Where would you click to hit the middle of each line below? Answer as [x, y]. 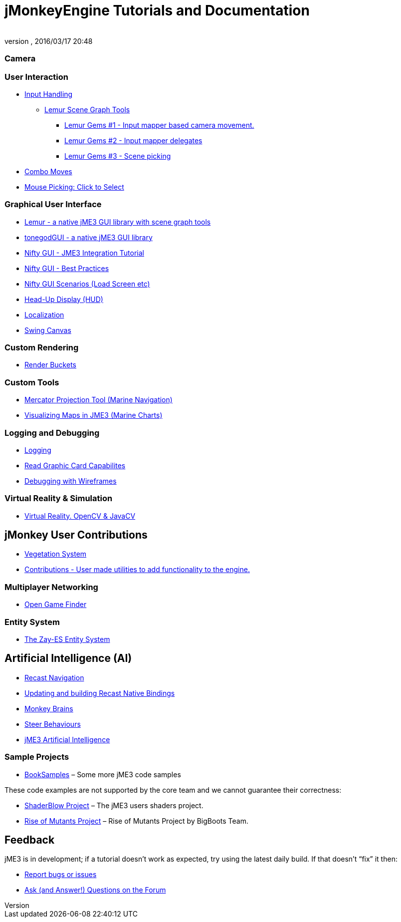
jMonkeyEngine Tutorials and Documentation [157, 10]
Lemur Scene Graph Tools [87, 109]
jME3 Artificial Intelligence [67, 739]
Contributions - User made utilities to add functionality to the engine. [137, 570]
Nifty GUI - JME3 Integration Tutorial [84, 253]
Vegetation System [56, 554]
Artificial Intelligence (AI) [68, 658]
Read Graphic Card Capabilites [75, 465]
